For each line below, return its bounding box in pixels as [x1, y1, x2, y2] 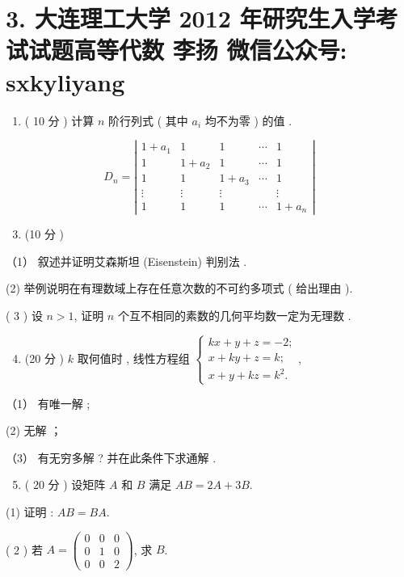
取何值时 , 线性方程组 [77, 349, 190, 366]
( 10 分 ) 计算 [24, 112, 95, 128]
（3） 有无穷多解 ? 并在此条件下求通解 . [6, 449, 217, 465]
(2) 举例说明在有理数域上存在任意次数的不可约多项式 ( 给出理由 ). [6, 280, 353, 297]
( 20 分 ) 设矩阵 [24, 476, 106, 493]
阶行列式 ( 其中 [108, 112, 188, 128]
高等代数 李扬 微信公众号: [74, 33, 347, 66]
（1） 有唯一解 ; [6, 394, 90, 411]
